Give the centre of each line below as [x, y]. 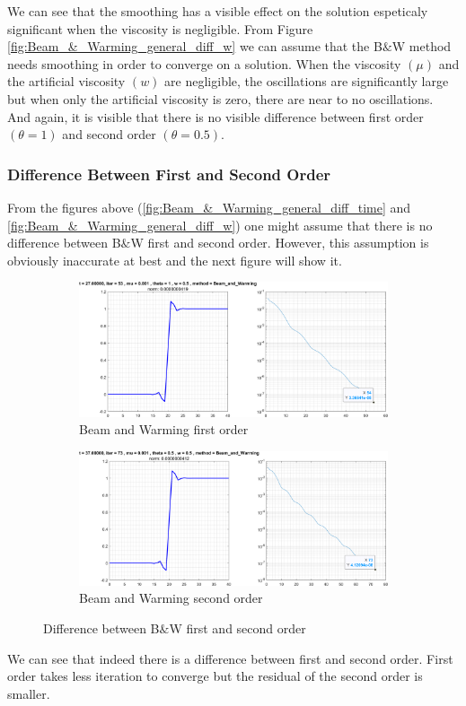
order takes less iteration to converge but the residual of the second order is [215, 676]
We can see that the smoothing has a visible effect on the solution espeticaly [218, 11]
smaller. [29, 693]
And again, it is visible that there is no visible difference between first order [215, 116]
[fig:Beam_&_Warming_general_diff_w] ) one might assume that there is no [220, 225]
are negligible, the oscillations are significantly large [307, 81]
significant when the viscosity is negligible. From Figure [160, 28]
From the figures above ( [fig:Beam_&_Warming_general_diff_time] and [209, 207]
